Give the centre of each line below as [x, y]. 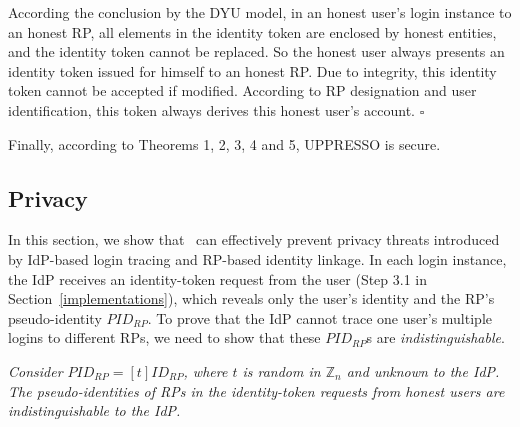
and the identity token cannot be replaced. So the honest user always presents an [256, 51]
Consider [35, 370]
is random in [281, 370]
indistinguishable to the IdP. [94, 410]
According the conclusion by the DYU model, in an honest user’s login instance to [260, 12]
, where [205, 370]
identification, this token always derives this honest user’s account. [211, 109]
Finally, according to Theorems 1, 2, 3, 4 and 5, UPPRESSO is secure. [224, 143]
